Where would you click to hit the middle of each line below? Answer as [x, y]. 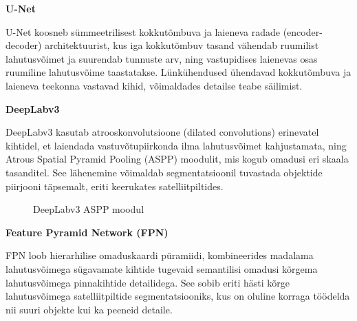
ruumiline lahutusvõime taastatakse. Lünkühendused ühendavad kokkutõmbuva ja [178, 72]
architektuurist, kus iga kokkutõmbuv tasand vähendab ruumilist [182, 45]
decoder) [24, 45]
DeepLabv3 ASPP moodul [89, 209]
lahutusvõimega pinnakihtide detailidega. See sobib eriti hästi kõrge [148, 282]
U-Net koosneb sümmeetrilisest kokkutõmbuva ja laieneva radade [143, 31]
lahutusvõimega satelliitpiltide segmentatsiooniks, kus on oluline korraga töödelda [178, 296]
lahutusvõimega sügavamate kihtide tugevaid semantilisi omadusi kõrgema [162, 268]
